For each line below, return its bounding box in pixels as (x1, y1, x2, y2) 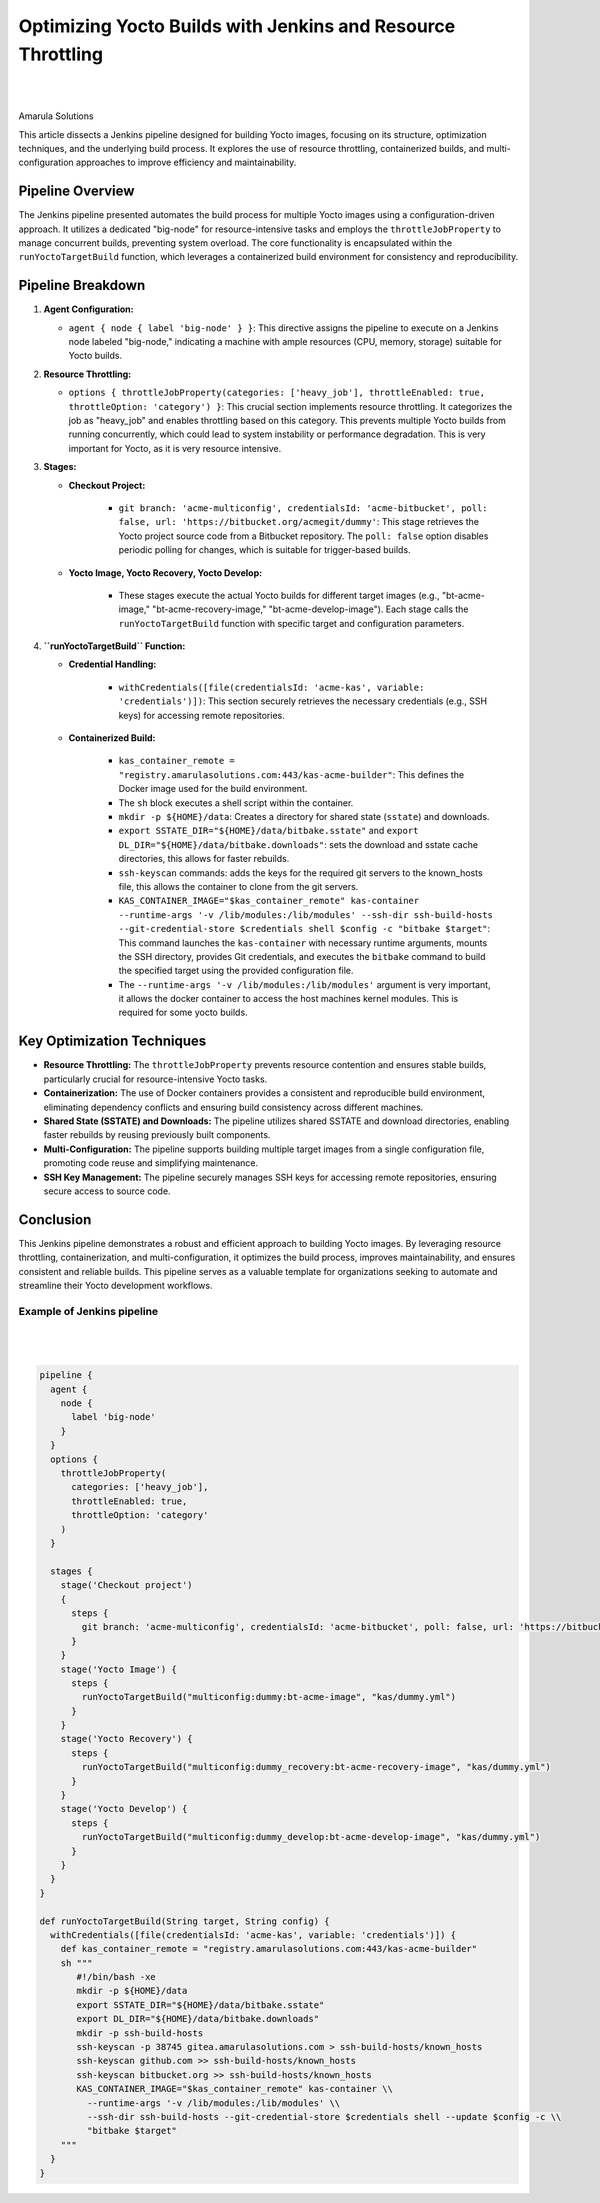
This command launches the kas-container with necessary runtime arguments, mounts (118, 936, 488, 949)
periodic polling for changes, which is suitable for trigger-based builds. (118, 544, 411, 556)
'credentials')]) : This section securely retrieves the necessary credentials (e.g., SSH (118, 695, 488, 707)
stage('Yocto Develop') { (60, 1803, 188, 1815)
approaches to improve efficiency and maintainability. (75, 156, 297, 169)
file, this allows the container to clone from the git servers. (118, 880, 359, 892)
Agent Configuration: (43, 303, 134, 315)
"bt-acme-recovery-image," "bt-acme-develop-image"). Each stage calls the (151, 603, 469, 615)
